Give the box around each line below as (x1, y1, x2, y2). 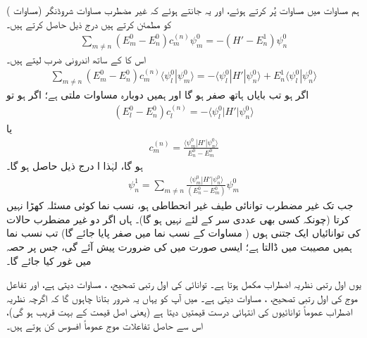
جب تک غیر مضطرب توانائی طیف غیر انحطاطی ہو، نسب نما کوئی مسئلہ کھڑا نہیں (6, 198, 354, 213)
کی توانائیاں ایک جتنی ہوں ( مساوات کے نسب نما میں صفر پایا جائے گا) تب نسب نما (6, 225, 361, 240)
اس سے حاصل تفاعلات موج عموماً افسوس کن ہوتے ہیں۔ (6, 318, 204, 332)
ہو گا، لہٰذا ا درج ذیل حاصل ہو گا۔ (6, 158, 143, 173)
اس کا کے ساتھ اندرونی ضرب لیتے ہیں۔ (6, 51, 147, 66)
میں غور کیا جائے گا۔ (6, 253, 92, 268)
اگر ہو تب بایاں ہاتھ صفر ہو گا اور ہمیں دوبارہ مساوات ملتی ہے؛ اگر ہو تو (6, 87, 309, 101)
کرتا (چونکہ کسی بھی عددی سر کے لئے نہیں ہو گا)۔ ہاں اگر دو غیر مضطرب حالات (6, 211, 349, 226)
